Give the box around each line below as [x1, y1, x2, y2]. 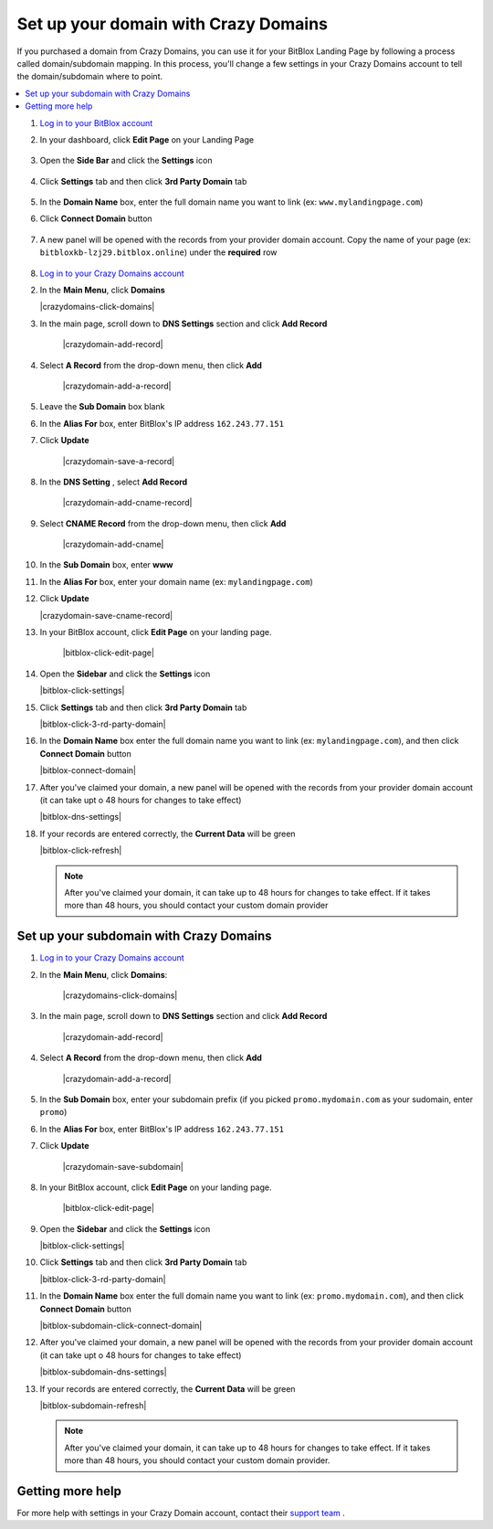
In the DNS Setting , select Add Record [39, 476, 188, 487]
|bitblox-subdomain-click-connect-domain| [39, 1321, 203, 1332]
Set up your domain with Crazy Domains [16, 14, 329, 34]
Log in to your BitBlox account [39, 117, 153, 128]
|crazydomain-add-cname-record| [62, 497, 193, 508]
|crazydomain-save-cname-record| [39, 610, 173, 621]
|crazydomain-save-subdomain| [62, 1161, 184, 1172]
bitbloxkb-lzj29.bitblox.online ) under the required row [39, 247, 278, 258]
